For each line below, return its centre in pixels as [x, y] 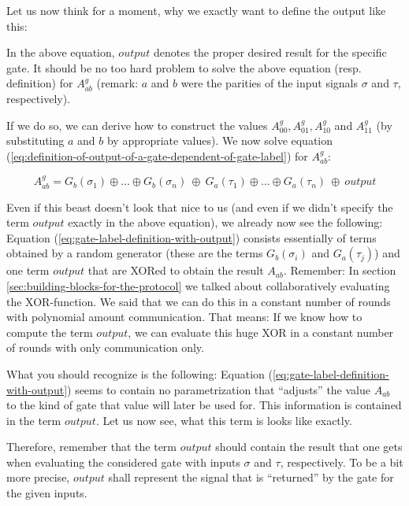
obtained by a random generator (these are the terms [135, 253]
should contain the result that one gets [309, 447]
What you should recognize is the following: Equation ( [139, 373]
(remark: [117, 83]
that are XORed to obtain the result [176, 270]
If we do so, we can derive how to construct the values [137, 125]
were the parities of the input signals [270, 83]
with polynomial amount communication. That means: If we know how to [184, 317]
